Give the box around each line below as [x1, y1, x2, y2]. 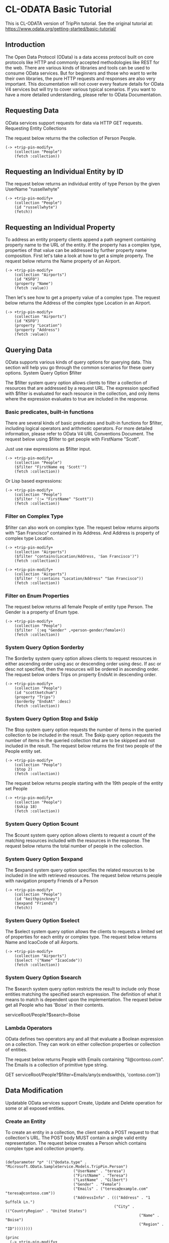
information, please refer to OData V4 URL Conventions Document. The [5, 431, 154, 437]
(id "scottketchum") [14, 690, 58, 696]
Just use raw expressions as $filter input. [5, 446, 92, 452]
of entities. [5, 1046, 28, 1052]
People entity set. [5, 748, 42, 754]
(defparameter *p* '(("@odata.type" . [5, 1160, 87, 1165]
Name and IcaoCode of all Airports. [5, 939, 79, 945]
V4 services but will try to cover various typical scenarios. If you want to [5, 86, 156, 92]
